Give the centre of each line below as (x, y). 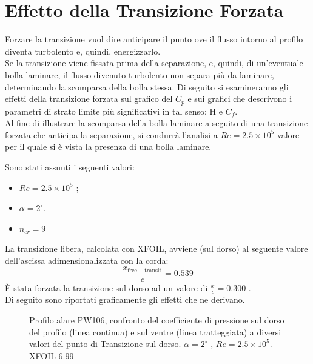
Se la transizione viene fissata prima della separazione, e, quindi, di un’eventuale (154, 63)
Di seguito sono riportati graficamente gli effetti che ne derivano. (125, 299)
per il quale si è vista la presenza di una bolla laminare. (108, 147)
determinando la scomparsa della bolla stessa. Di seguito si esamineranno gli (147, 86)
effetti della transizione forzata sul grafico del (89, 99)
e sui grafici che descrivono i (240, 99)
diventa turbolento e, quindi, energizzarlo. (83, 51)
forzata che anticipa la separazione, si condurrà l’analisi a (111, 134)
